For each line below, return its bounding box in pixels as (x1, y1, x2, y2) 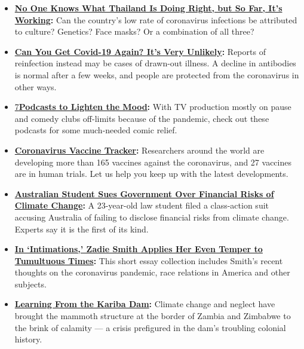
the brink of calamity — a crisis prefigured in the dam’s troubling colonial (14, 321, 286, 333)
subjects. (14, 277, 47, 290)
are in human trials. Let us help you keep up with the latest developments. (14, 167, 288, 180)
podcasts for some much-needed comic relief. (14, 124, 177, 136)
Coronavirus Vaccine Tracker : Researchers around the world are (14, 143, 265, 156)
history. (14, 333, 42, 345)
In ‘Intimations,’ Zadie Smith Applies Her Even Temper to (14, 243, 263, 255)
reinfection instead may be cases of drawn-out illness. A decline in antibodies (14, 57, 296, 69)
